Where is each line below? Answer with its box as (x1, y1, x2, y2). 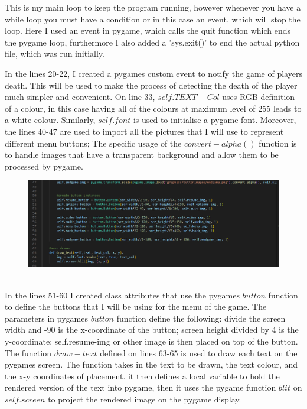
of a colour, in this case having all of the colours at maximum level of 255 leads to (5, 102, 302, 114)
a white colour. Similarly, (5, 113, 96, 126)
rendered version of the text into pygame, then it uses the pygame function (5, 381, 276, 394)
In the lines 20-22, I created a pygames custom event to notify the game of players (5, 67, 302, 79)
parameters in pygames (5, 311, 88, 324)
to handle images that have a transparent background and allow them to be (5, 148, 279, 161)
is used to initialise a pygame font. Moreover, (133, 113, 296, 126)
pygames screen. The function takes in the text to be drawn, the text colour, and (5, 358, 298, 371)
